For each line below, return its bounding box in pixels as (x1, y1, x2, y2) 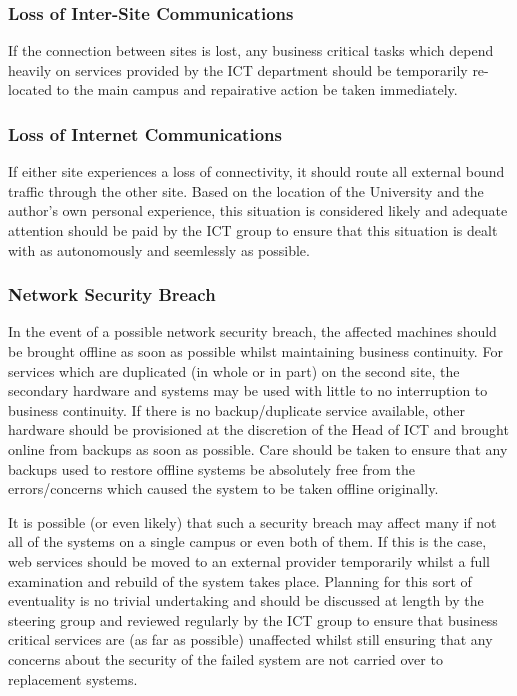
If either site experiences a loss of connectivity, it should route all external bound (8, 161, 505, 182)
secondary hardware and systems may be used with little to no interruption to (8, 380, 488, 401)
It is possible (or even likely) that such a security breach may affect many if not (8, 511, 497, 532)
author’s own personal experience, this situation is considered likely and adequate (8, 200, 508, 221)
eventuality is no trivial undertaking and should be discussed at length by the (8, 590, 484, 611)
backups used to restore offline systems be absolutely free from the (8, 458, 416, 479)
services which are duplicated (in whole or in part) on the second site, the (8, 360, 460, 381)
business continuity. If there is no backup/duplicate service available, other (8, 399, 466, 420)
